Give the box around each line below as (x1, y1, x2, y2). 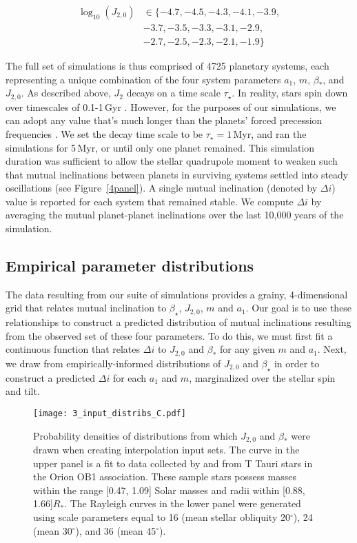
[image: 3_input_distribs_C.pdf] (33, 408, 186, 418)
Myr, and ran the (233, 126, 307, 141)
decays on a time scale (126, 85, 221, 100)
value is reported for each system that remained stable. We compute (6, 194, 294, 208)
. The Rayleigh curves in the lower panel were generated (64, 496, 301, 511)
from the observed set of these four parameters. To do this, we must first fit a (6, 328, 333, 342)
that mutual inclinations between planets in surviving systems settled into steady (6, 167, 349, 181)
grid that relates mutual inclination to (6, 300, 167, 315)
